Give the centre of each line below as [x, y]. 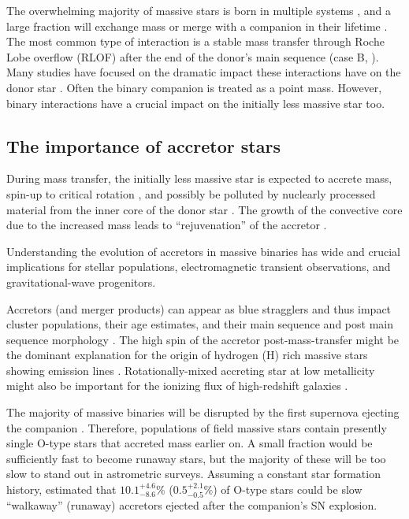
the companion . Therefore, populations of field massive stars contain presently [197, 427]
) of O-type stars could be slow [288, 489]
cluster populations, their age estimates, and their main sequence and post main [200, 324]
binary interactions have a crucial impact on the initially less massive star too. [196, 103]
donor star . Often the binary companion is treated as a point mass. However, [194, 87]
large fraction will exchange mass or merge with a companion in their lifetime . [197, 26]
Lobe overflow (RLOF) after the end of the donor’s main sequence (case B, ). [193, 56]
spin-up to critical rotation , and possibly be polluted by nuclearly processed [191, 193]
